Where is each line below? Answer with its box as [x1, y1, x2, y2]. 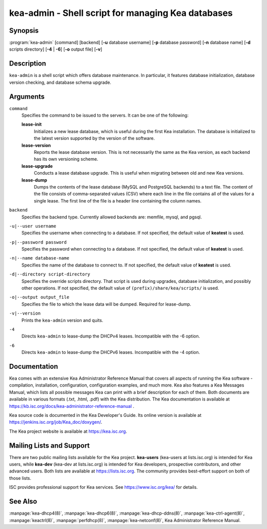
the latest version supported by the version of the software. [34, 135, 155, 141]
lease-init [21, 122, 42, 128]
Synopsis [9, 26, 39, 35]
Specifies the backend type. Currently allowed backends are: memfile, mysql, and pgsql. [21, 214, 202, 220]
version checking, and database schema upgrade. [9, 79, 111, 85]
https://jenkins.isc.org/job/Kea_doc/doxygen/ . [9, 419, 102, 425]
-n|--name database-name [9, 256, 69, 261]
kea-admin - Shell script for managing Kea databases [9, 7, 233, 18]
